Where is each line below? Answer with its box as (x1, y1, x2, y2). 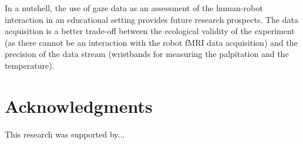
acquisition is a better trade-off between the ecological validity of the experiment (5, 25, 295, 37)
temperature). (5, 59, 55, 71)
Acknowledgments (5, 93, 153, 118)
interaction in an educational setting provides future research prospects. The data (5, 13, 298, 25)
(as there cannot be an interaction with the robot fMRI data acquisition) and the (5, 36, 298, 48)
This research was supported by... (5, 128, 125, 140)
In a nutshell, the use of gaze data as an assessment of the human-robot (5, 2, 263, 14)
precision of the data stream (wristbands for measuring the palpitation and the (5, 48, 289, 60)
